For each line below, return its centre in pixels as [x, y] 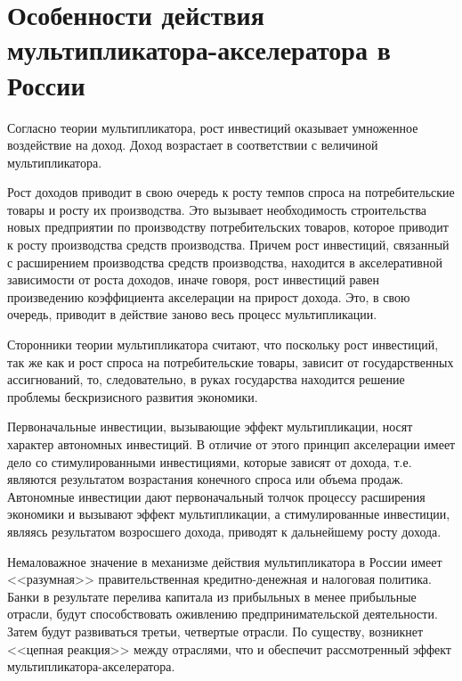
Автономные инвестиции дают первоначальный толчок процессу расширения [216, 496]
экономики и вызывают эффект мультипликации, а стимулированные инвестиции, [229, 514]
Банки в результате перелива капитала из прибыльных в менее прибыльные [212, 596]
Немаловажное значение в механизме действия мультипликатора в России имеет [225, 561]
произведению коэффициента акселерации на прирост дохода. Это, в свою [209, 296]
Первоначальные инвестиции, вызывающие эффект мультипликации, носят [210, 427]
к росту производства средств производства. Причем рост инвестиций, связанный [228, 245]
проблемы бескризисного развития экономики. [133, 396]
